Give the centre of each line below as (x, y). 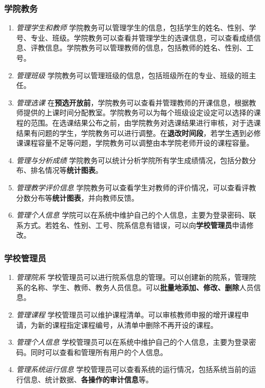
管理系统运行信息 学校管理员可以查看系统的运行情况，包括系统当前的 (132, 369)
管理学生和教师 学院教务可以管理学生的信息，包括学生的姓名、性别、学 (136, 28)
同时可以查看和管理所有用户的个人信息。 (99, 352)
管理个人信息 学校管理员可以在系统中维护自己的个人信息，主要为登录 (132, 342)
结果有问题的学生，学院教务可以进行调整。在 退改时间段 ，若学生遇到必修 (138, 133)
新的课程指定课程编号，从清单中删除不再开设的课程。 (128, 324)
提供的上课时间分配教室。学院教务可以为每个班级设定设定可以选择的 (138, 112)
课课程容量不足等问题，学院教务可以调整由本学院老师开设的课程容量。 (135, 143)
